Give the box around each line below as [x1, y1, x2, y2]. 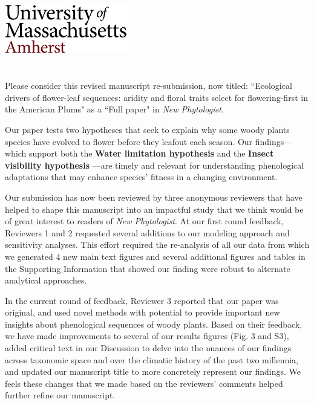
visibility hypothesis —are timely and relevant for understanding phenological [5, 158, 304, 171]
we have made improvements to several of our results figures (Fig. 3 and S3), [5, 329, 289, 342]
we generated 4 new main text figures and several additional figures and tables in [5, 250, 306, 262]
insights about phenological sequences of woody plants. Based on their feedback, [5, 317, 303, 330]
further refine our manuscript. [5, 389, 116, 401]
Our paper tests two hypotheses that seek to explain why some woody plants [5, 123, 290, 135]
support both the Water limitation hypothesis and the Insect [29, 147, 274, 160]
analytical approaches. [5, 274, 87, 287]
